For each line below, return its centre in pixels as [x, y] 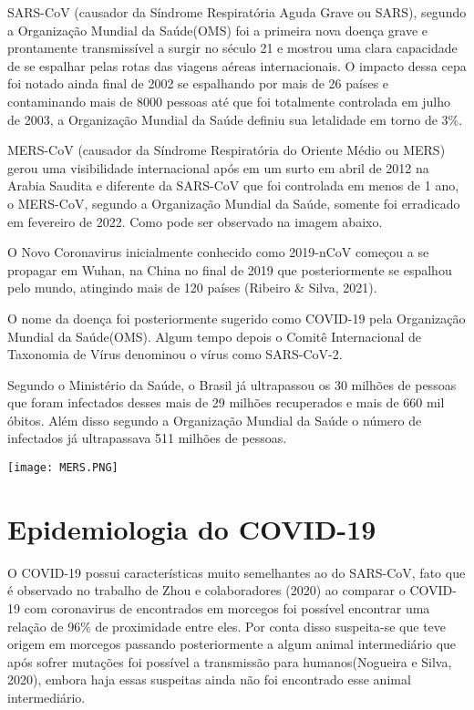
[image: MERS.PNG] [63, 468]
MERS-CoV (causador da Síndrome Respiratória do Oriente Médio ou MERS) [227, 150]
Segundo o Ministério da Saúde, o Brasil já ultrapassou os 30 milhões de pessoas [232, 384]
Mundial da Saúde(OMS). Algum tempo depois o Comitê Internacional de [214, 336]
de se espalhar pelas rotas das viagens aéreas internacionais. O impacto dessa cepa [237, 65]
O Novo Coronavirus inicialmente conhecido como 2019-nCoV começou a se [218, 252]
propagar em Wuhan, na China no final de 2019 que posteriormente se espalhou [230, 269]
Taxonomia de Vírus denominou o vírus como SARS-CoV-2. [175, 354]
